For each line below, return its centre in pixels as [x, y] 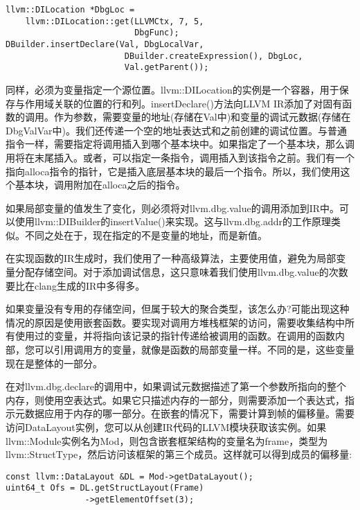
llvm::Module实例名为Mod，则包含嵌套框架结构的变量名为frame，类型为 [167, 440]
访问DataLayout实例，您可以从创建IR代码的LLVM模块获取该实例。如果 [166, 427]
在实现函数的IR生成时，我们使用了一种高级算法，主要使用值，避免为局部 [171, 258]
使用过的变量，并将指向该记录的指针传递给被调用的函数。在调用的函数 [175, 336]
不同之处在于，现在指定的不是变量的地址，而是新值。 [146, 235]
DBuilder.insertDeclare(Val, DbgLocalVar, [105, 44]
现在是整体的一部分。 [54, 363]
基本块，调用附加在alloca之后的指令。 [100, 185]
